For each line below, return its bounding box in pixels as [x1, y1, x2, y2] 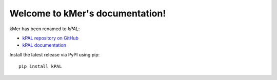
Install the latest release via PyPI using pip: [9, 51, 100, 57]
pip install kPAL [18, 64, 62, 69]
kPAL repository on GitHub [22, 35, 79, 41]
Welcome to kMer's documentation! [9, 8, 166, 19]
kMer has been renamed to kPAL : [9, 26, 80, 32]
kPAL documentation [22, 42, 67, 48]
